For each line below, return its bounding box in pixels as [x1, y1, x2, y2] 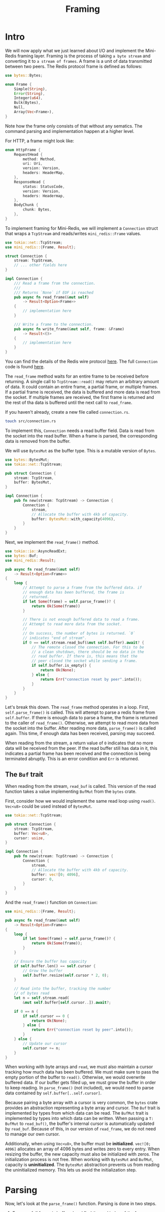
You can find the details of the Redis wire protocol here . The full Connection [5, 358, 158, 364]
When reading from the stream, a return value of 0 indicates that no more [5, 740, 154, 746]
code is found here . [5, 364, 45, 370]
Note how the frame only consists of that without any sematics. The [5, 123, 143, 129]
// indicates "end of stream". [23, 635, 87, 641]
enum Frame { [5, 82, 32, 87]
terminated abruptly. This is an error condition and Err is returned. [5, 756, 139, 762]
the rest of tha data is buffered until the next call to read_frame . [5, 399, 132, 406]
